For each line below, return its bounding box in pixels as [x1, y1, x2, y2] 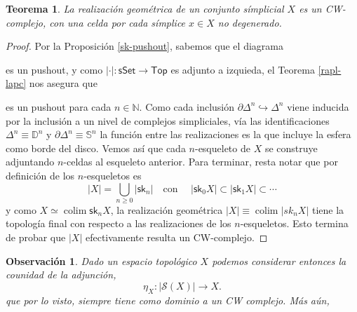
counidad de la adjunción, [6, 267, 116, 282]
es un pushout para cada [6, 99, 112, 114]
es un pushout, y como [6, 62, 103, 76]
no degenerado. [217, 15, 282, 29]
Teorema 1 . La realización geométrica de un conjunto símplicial [6, 1, 284, 15]
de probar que [6, 230, 66, 245]
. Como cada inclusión [139, 99, 235, 114]
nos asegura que [29, 76, 97, 90]
